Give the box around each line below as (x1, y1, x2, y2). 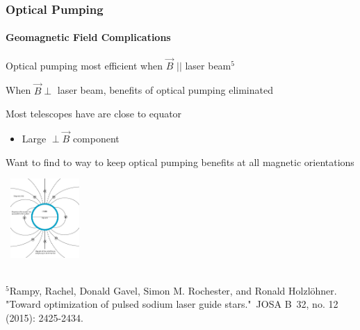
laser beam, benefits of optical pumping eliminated (57, 83, 273, 97)
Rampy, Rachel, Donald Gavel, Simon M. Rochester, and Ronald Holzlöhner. (9, 283, 337, 297)
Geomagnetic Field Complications (6, 30, 171, 44)
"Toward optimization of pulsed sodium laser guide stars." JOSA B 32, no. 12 (6, 297, 338, 311)
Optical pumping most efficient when (6, 58, 163, 72)
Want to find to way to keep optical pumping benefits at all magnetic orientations (6, 154, 354, 169)
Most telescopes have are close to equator (6, 106, 182, 121)
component (72, 131, 120, 146)
